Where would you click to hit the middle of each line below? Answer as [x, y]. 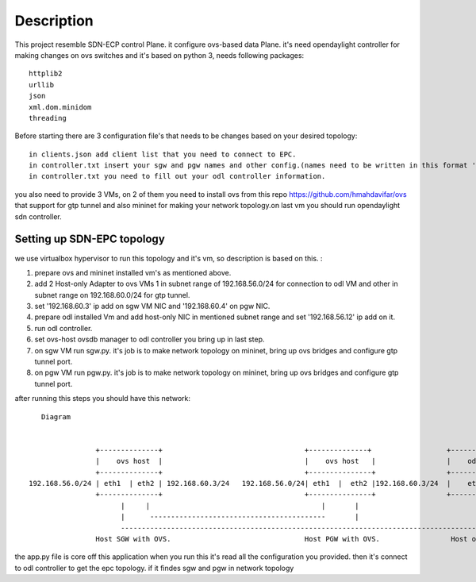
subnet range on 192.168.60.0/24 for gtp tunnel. [112, 295]
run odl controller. [63, 328]
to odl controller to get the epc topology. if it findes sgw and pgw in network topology [154, 568]
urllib [42, 85]
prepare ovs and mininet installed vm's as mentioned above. [133, 272]
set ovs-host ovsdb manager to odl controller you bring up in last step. [150, 339]
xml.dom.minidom [60, 107]
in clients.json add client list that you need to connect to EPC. [163, 154]
